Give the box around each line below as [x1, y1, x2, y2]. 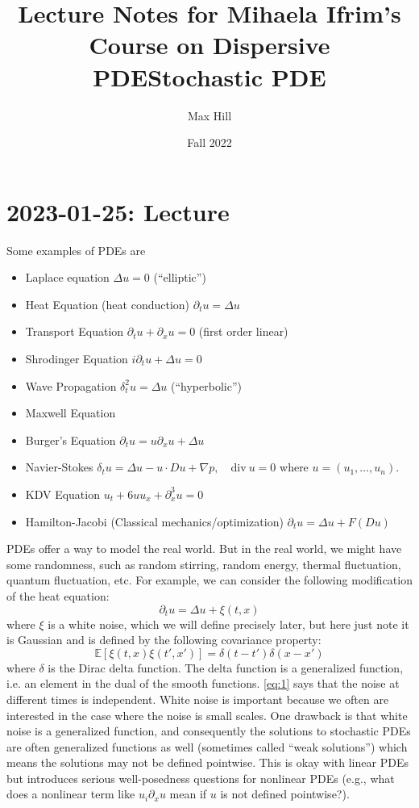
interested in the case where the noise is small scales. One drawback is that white [6, 706, 408, 723]
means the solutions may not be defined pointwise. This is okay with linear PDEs [6, 754, 409, 771]
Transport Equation [25, 323, 124, 340]
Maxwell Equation [25, 404, 116, 421]
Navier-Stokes [25, 458, 93, 475]
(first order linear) [198, 323, 288, 340]
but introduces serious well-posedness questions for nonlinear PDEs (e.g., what [6, 769, 395, 786]
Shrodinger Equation [25, 350, 128, 366]
